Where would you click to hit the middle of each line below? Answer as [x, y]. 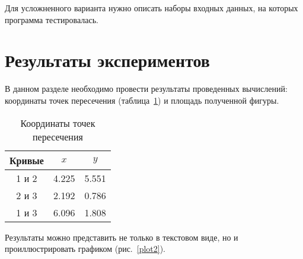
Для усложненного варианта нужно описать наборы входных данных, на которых [151, 8]
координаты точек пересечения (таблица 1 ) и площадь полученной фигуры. [142, 100]
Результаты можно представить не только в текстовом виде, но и [122, 237]
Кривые [27, 160]
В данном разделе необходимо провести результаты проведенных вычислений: [146, 89]
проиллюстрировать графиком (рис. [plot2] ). [85, 249]
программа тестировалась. [52, 19]
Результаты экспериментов [107, 60]
